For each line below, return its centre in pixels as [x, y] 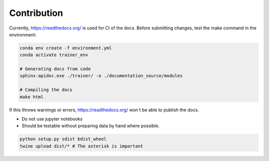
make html [32, 97]
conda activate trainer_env [54, 55]
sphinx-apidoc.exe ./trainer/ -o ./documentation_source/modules [101, 76]
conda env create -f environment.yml [66, 48]
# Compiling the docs [46, 90]
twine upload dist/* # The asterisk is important [81, 146]
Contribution [36, 13]
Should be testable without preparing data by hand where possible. [91, 126]
